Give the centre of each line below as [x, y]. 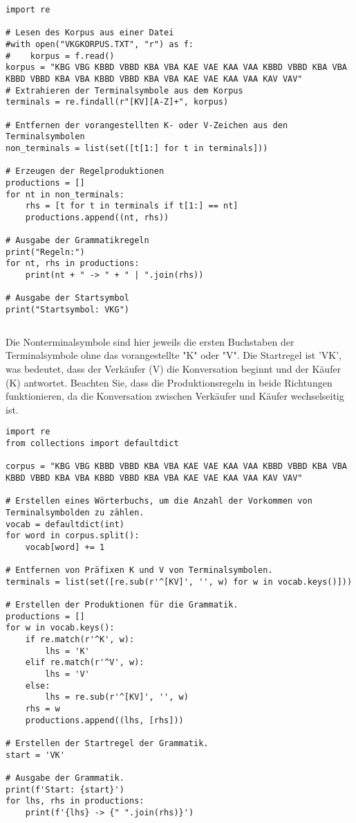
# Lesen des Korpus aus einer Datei [90, 33]
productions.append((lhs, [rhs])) [104, 720]
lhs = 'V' [67, 674]
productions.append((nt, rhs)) [97, 217]
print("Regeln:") [45, 252]
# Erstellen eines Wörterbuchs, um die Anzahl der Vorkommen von [159, 501]
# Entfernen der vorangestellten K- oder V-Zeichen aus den [147, 125]
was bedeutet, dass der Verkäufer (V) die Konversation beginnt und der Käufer [174, 368]
